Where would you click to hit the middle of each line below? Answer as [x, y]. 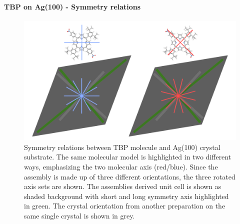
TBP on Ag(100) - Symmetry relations [72, 6]
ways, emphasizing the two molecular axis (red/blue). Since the [121, 167]
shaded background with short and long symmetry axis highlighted [126, 196]
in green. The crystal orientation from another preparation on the [125, 206]
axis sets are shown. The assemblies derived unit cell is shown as [123, 186]
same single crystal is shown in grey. [79, 216]
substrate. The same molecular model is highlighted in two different [128, 157]
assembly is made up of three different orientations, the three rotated [130, 176]
